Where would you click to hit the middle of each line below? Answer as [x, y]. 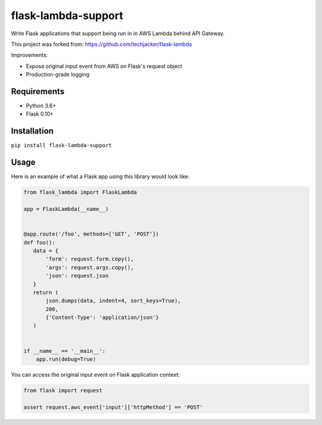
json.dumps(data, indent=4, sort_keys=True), [113, 301]
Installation [32, 131]
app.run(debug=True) [66, 359]
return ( [46, 292]
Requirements [38, 91]
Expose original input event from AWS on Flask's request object [104, 66]
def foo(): [39, 242]
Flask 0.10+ [40, 114]
